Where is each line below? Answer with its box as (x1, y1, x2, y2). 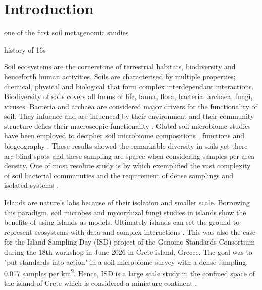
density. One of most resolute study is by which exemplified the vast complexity (4, 160, 251, 171)
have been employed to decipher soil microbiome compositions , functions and (4, 130, 244, 141)
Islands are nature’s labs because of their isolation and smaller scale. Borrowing (4, 197, 250, 208)
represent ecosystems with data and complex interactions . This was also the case (4, 226, 256, 237)
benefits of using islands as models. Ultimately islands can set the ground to (4, 217, 240, 227)
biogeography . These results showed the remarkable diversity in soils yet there (4, 140, 248, 151)
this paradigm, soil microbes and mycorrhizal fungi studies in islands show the (4, 207, 246, 217)
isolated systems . (4, 180, 59, 190)
